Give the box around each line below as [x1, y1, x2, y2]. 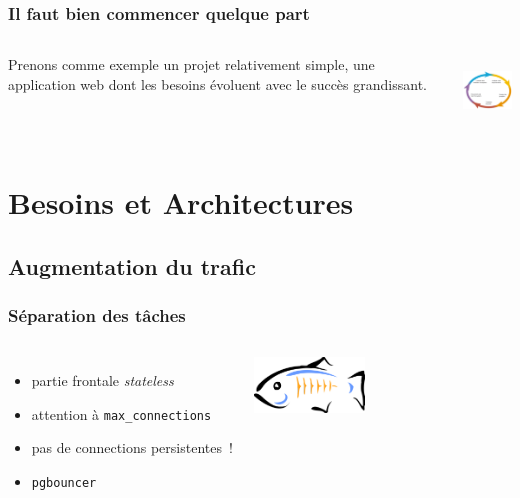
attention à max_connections [31, 403, 212, 424]
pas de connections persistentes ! [31, 437, 233, 458]
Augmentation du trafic [8, 250, 256, 281]
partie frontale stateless [31, 370, 174, 391]
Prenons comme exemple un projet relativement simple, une [8, 54, 375, 75]
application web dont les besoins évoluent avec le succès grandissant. [8, 73, 427, 94]
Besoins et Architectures [8, 182, 354, 222]
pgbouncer [31, 476, 97, 491]
